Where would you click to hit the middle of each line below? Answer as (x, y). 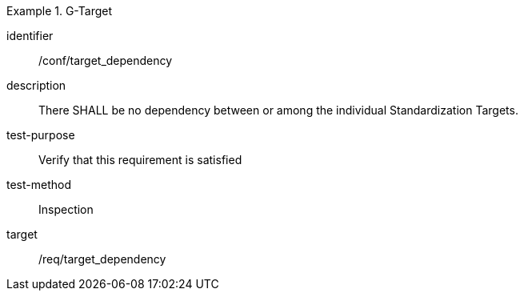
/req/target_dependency (102, 259)
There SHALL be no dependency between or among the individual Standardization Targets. (278, 110)
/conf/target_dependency (106, 60)
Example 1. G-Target (60, 11)
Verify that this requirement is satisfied (140, 160)
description (36, 85)
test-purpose (41, 135)
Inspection (66, 209)
